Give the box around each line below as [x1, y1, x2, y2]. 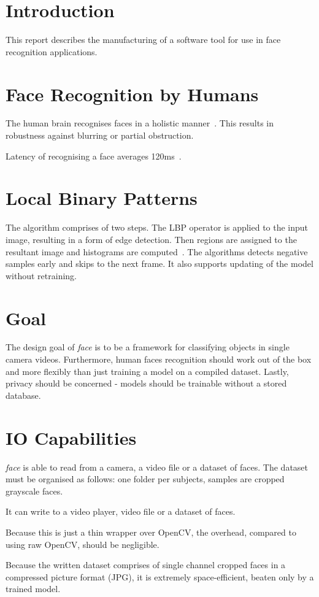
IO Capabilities [6, 425, 137, 450]
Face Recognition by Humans [6, 81, 259, 106]
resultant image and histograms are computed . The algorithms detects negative [6, 245, 308, 258]
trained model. [6, 582, 61, 595]
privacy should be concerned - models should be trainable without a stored [6, 377, 287, 390]
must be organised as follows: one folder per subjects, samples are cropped [6, 472, 285, 485]
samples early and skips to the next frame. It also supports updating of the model [6, 257, 313, 270]
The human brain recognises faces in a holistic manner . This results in [6, 117, 274, 129]
